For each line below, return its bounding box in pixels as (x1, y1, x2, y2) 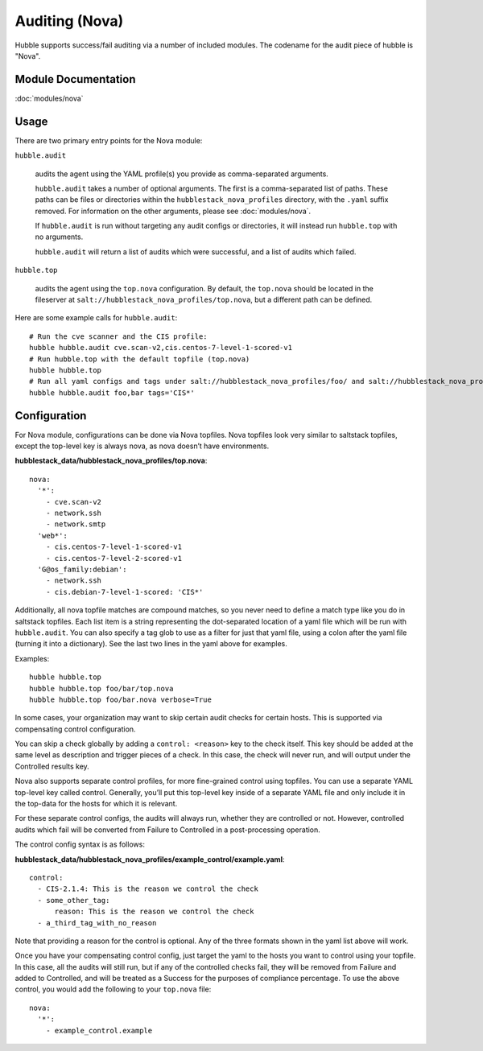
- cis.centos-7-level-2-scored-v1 (45, 554, 183, 563)
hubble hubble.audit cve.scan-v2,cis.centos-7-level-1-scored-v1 (29, 343, 293, 352)
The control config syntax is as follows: (14, 839, 145, 849)
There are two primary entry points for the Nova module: (14, 135, 203, 145)
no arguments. (35, 232, 84, 241)
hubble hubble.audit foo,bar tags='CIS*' (29, 388, 195, 398)
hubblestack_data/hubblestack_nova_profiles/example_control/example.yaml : (14, 854, 285, 864)
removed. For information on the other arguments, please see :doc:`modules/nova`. (35, 206, 312, 216)
